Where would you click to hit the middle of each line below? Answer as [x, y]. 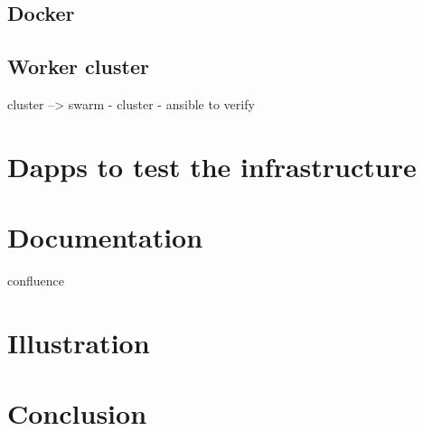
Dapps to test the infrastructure [212, 166]
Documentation [105, 237]
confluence [36, 281]
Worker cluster [78, 66]
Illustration [79, 342]
